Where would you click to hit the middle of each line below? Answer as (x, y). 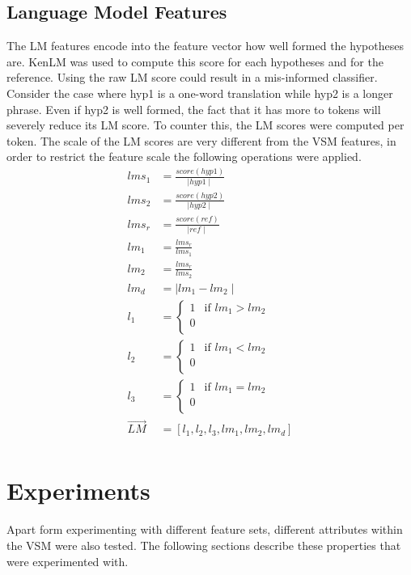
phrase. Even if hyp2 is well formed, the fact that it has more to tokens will (194, 109)
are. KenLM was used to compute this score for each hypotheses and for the (195, 61)
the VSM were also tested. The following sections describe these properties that (204, 545)
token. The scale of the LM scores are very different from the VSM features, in (201, 140)
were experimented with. (68, 561)
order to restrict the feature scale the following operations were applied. (184, 156)
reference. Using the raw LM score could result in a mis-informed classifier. (192, 77)
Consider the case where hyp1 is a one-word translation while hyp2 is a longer (200, 93)
